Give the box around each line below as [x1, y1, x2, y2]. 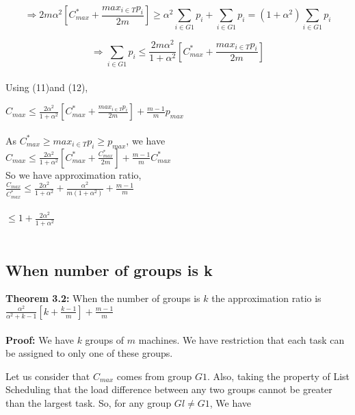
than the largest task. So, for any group [5, 396, 172, 410]
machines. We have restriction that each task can [138, 332, 345, 347]
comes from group [116, 368, 192, 383]
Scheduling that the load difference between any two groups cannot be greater [5, 382, 332, 397]
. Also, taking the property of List [207, 368, 350, 383]
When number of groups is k [5, 259, 213, 280]
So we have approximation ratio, [5, 167, 142, 181]
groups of [85, 332, 124, 347]
